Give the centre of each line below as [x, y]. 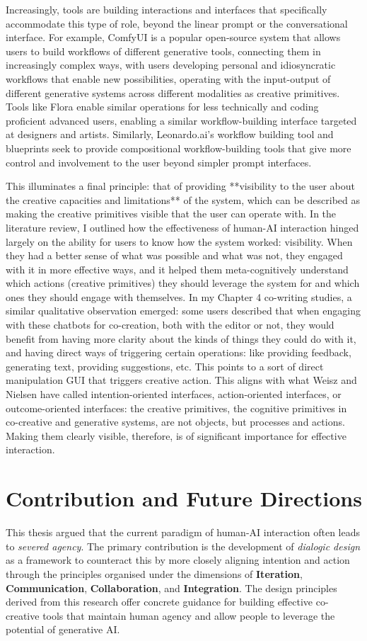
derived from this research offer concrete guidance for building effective [159, 602]
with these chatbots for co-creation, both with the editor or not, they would [170, 325]
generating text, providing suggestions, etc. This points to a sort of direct [165, 366]
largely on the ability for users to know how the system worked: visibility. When [179, 241]
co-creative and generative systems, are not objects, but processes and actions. [175, 422]
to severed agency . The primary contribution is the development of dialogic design [183, 546]
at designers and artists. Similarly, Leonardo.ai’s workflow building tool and [170, 134]
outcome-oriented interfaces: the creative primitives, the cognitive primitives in [176, 408]
